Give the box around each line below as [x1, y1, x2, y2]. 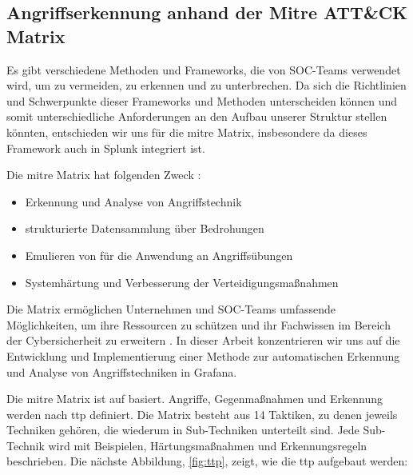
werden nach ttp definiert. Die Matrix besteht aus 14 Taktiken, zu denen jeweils [6, 405, 398, 422]
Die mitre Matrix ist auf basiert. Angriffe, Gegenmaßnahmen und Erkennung [6, 390, 383, 407]
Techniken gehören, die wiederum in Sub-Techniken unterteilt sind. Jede [6, 421, 359, 438]
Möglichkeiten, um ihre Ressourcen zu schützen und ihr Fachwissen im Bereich [6, 316, 391, 333]
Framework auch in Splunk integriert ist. [6, 139, 205, 156]
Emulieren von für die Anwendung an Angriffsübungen [25, 246, 293, 263]
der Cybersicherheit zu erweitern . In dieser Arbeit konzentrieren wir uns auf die [6, 332, 400, 349]
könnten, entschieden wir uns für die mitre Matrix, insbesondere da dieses [6, 123, 367, 140]
